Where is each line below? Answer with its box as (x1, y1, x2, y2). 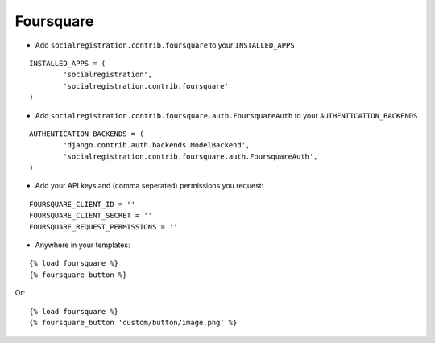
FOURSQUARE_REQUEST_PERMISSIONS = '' (29, 222, 179, 231)
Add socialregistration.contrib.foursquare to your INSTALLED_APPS (35, 40, 295, 50)
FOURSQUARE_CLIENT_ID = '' (29, 200, 136, 209)
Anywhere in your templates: (35, 240, 130, 250)
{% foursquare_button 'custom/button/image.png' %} (29, 318, 238, 327)
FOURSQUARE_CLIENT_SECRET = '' (29, 211, 153, 221)
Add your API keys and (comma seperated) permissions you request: (35, 181, 264, 191)
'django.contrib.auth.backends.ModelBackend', (63, 141, 251, 150)
